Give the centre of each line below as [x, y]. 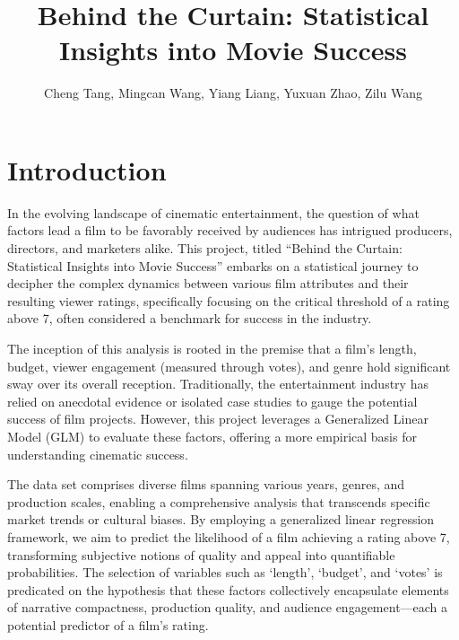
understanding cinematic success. [98, 454]
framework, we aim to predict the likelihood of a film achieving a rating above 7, [229, 536]
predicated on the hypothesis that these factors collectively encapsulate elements [228, 589]
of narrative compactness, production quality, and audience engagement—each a [228, 607]
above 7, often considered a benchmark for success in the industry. [190, 318]
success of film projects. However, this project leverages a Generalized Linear [218, 419]
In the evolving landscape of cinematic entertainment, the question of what [213, 212]
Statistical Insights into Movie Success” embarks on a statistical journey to [213, 265]
